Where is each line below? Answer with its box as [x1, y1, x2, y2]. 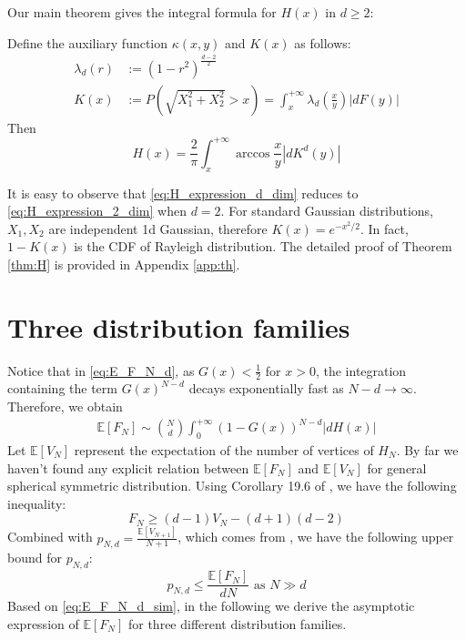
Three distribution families [7, 308, 350, 345]
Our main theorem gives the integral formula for [7, 3, 277, 21]
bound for [7, 548, 62, 567]
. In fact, [360, 218, 409, 238]
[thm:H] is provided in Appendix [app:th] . [7, 254, 240, 273]
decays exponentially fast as [188, 379, 344, 398]
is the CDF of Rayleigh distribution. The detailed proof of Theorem [74, 237, 452, 256]
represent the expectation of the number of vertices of [74, 440, 374, 459]
